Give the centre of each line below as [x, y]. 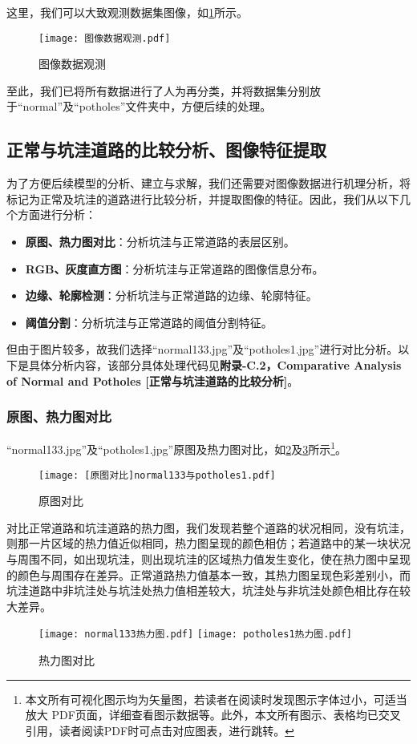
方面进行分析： [57, 214]
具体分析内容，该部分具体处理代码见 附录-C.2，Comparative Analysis [215, 364]
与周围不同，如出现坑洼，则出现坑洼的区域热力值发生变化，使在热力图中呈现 [208, 559]
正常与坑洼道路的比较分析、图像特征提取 [166, 150]
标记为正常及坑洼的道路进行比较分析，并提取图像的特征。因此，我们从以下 [203, 198]
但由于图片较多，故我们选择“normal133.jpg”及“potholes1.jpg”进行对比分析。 [202, 349]
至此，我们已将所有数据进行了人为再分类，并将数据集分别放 [164, 90]
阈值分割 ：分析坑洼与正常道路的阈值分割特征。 [149, 322]
